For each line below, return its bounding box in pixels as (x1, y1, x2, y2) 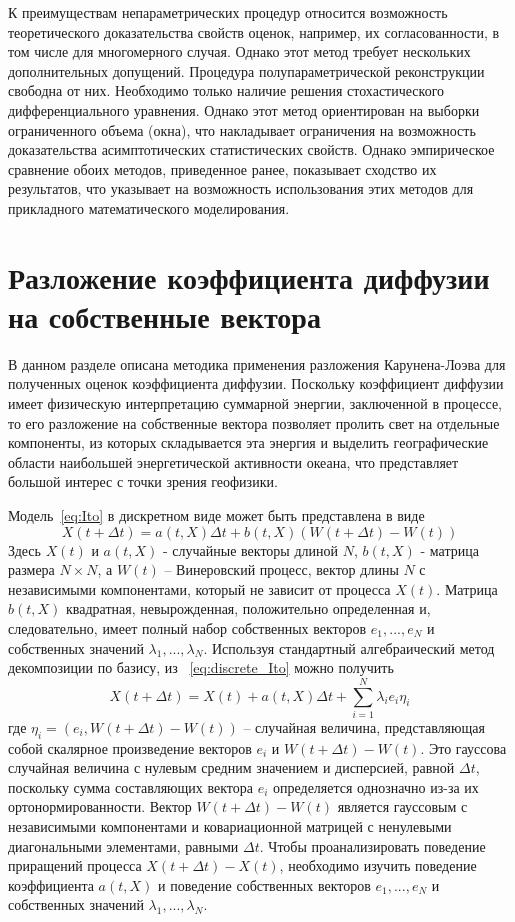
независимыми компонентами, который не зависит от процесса (8, 578, 391, 599)
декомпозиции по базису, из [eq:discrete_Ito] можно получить (8, 657, 394, 678)
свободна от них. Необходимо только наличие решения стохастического (8, 80, 445, 101)
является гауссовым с (337, 796, 468, 817)
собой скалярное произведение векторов (8, 737, 252, 758)
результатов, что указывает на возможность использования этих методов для (8, 178, 474, 199)
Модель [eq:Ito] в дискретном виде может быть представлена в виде (8, 505, 425, 525)
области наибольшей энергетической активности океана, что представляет (8, 451, 459, 472)
